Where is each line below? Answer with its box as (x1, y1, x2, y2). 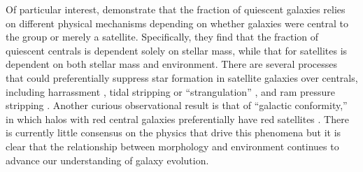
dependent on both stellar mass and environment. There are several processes (6, 57, 338, 71)
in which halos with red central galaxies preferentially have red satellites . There (6, 111, 349, 126)
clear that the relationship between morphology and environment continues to (6, 138, 339, 153)
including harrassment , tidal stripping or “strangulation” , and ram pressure (6, 84, 336, 99)
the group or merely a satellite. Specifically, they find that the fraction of (6, 29, 319, 44)
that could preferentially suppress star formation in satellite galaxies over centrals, (6, 70, 358, 85)
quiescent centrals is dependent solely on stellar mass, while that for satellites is (6, 43, 348, 57)
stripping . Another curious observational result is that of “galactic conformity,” (6, 98, 348, 113)
